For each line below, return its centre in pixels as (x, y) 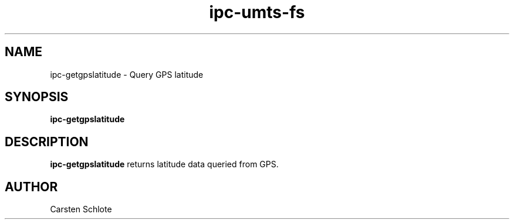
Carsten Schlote (81, 209)
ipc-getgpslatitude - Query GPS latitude (127, 74)
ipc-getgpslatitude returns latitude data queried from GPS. (164, 164)
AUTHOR (31, 187)
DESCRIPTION (47, 142)
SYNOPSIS (37, 97)
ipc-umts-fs (257, 12)
